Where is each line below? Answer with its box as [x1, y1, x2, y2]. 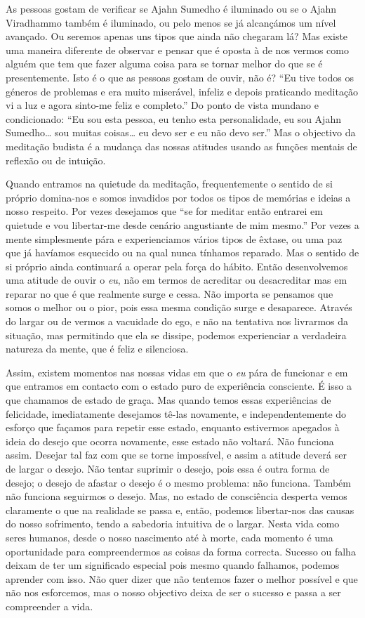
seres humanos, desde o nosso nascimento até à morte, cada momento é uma [6, 530, 333, 544]
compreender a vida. [6, 598, 93, 613]
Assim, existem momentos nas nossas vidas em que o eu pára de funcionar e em [6, 364, 348, 379]
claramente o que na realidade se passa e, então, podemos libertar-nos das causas [6, 502, 354, 517]
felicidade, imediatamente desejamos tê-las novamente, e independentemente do [6, 406, 347, 421]
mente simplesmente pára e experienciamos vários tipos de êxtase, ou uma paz [6, 231, 343, 246]
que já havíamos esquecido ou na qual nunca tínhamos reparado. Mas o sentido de [6, 245, 359, 260]
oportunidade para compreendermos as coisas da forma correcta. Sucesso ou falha [6, 544, 356, 558]
